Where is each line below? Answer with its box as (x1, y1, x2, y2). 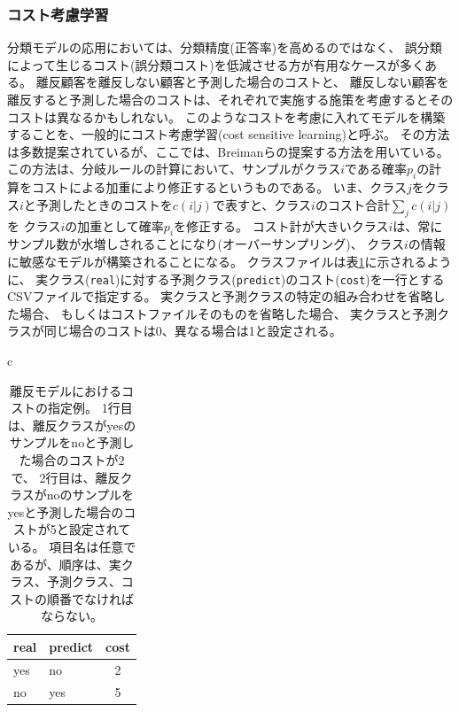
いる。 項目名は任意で (7, 537, 136, 555)
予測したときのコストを (35, 195, 173, 213)
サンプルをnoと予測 (9, 433, 122, 452)
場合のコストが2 (31, 450, 125, 468)
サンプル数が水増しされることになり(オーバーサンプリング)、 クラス (7, 235, 405, 253)
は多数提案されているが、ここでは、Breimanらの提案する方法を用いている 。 (7, 142, 449, 160)
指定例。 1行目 (48, 399, 133, 417)
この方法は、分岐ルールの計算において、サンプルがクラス (7, 159, 341, 178)
